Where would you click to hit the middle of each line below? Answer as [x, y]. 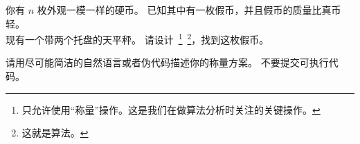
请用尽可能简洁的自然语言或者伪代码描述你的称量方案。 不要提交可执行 [167, 62]
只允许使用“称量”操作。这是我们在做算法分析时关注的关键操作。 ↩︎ [171, 109]
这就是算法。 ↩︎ [55, 133]
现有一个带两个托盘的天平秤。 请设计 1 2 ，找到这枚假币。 [137, 38]
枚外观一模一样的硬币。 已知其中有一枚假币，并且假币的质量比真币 [189, 10]
